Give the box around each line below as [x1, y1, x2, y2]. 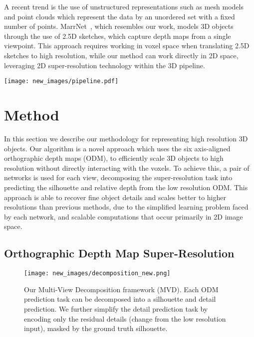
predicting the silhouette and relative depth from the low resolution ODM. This [4, 182, 248, 192]
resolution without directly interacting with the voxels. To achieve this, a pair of [4, 162, 250, 173]
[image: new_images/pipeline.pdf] [4, 78, 119, 85]
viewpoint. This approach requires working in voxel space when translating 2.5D [4, 40, 250, 51]
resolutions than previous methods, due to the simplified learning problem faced [4, 202, 249, 212]
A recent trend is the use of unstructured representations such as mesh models [4, 1, 244, 11]
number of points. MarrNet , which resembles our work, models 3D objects [4, 21, 234, 31]
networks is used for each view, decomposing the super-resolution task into [4, 172, 233, 183]
